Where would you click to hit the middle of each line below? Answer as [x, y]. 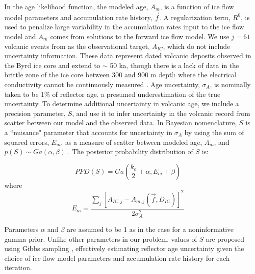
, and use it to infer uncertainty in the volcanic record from [161, 113]
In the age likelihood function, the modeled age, [76, 6]
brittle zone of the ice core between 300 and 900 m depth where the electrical [120, 75]
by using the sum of [214, 132]
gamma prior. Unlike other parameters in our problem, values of [101, 239]
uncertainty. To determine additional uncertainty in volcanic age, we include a [122, 103]
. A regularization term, [195, 17]
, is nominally [230, 84]
